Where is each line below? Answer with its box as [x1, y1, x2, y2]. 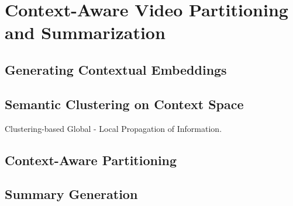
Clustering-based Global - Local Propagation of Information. [5, 122, 222, 134]
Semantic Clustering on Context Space [5, 95, 244, 113]
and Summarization [5, 20, 166, 44]
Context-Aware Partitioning [5, 151, 177, 169]
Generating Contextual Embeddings [5, 60, 227, 78]
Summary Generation [5, 185, 138, 203]
